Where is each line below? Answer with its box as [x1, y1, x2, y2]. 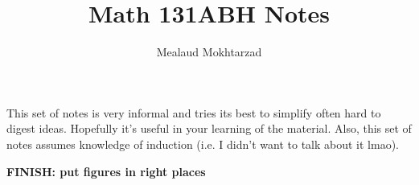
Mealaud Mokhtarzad [156, 43, 262, 60]
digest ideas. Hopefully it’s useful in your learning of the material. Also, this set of [6, 120, 412, 137]
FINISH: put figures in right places [6, 162, 206, 179]
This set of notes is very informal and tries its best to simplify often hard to [6, 104, 381, 121]
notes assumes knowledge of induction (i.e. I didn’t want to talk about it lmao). [6, 135, 399, 152]
